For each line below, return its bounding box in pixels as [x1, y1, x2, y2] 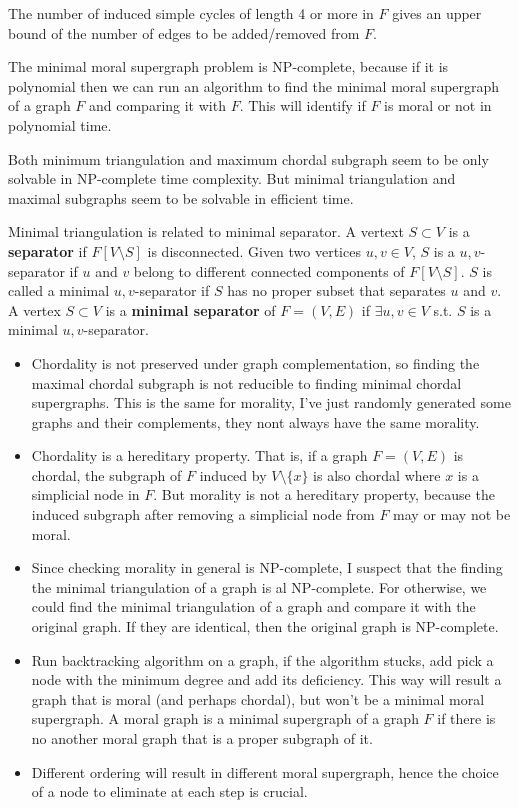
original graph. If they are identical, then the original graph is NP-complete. [31, 616, 499, 637]
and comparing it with [89, 95, 226, 116]
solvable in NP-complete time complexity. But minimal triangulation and [8, 168, 456, 189]
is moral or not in [384, 95, 492, 116]
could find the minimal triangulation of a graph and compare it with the [31, 596, 476, 617]
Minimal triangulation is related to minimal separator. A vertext [8, 221, 404, 242]
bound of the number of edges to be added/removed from [8, 22, 360, 43]
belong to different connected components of [133, 260, 405, 281]
